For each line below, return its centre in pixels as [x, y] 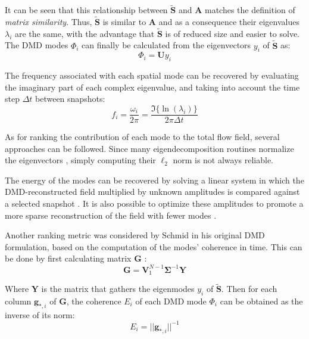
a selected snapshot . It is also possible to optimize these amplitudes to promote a [154, 203]
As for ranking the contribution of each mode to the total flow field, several [142, 137]
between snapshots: [70, 99]
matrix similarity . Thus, [49, 22]
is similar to [124, 22]
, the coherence [94, 301]
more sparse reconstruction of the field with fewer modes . [111, 215]
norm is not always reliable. [223, 160]
